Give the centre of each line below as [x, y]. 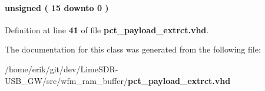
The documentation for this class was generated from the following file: [133, 49]
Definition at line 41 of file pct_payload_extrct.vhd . [107, 29]
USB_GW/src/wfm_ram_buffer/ [66, 80]
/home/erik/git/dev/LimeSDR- [62, 69]
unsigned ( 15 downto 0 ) [57, 7]
